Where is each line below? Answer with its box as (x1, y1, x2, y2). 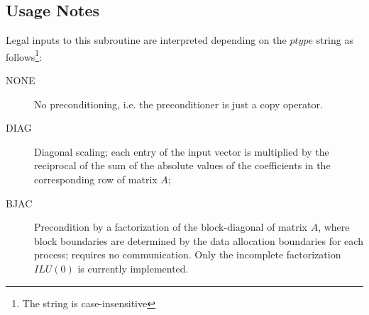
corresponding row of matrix (34, 172, 158, 187)
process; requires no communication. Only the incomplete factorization (34, 247, 341, 262)
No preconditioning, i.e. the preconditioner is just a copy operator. (34, 96, 323, 111)
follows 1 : (6, 47, 43, 64)
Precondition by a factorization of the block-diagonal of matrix (34, 219, 307, 234)
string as (316, 33, 353, 47)
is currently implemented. (77, 260, 189, 275)
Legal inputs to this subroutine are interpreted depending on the (6, 33, 287, 47)
